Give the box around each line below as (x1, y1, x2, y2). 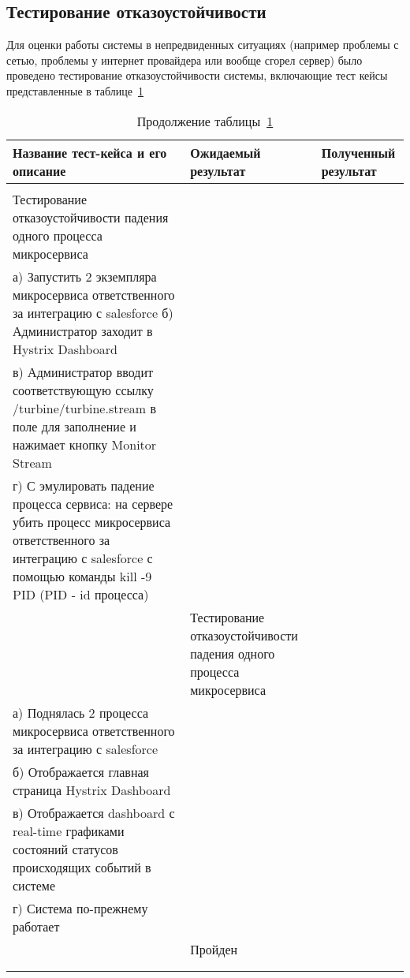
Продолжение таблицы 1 (136, 111, 274, 130)
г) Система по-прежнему (13, 898, 148, 917)
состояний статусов (13, 839, 118, 858)
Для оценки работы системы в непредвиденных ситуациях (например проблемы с (6, 36, 399, 53)
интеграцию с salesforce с (13, 548, 153, 567)
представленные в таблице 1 (6, 82, 143, 99)
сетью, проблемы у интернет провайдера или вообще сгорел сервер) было (6, 51, 363, 68)
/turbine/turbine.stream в (13, 398, 157, 417)
